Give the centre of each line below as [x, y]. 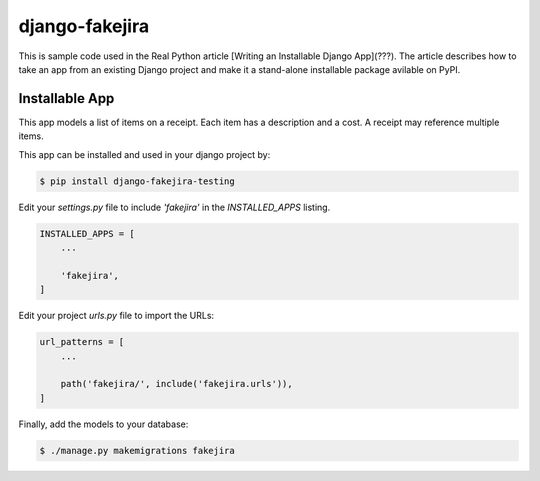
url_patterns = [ [82, 342]
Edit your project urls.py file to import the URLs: [116, 316]
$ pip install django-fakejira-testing [137, 181]
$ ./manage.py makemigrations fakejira [137, 450]
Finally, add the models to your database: [103, 424]
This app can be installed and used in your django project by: [144, 154]
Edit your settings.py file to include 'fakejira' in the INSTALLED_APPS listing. [174, 207]
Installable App [66, 98]
